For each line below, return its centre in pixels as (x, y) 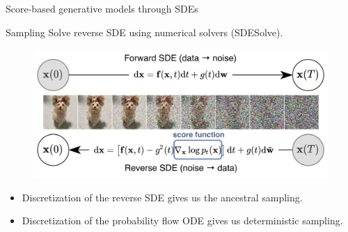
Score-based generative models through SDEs (102, 8)
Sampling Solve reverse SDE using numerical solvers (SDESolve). (144, 32)
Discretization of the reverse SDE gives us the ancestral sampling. (162, 197)
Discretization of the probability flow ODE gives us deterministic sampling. (182, 221)
